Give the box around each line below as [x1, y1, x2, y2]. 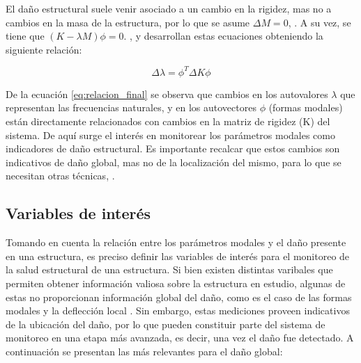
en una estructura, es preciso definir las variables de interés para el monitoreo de [6, 248, 350, 263]
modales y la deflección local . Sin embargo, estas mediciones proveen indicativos [6, 303, 350, 318]
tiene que [6, 29, 45, 43]
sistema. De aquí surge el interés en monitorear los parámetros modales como [6, 127, 336, 142]
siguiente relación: [6, 42, 82, 56]
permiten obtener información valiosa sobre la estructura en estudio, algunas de [6, 276, 346, 291]
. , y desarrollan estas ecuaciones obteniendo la [123, 29, 323, 43]
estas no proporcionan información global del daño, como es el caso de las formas [6, 289, 352, 304]
